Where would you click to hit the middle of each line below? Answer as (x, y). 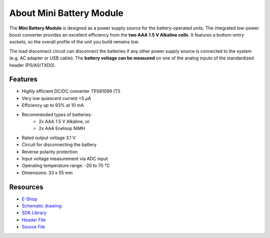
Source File (33, 227)
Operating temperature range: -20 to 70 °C (66, 165)
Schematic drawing (42, 206)
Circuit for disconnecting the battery (59, 144)
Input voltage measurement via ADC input (65, 158)
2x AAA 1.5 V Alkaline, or (64, 121)
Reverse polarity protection (50, 151)
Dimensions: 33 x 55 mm (47, 172)
